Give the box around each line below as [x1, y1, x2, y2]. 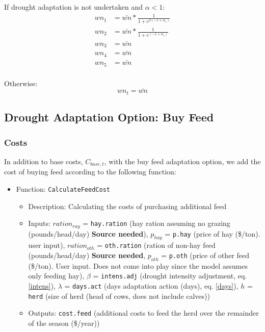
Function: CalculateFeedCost [16, 183, 110, 194]
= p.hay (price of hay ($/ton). [165, 228, 260, 239]
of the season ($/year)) [28, 318, 100, 328]
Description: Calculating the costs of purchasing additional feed [28, 200, 227, 211]
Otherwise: [4, 78, 38, 88]
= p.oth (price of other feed [161, 250, 250, 261]
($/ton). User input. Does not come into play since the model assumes [28, 260, 248, 271]
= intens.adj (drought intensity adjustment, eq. [93, 270, 247, 281]
